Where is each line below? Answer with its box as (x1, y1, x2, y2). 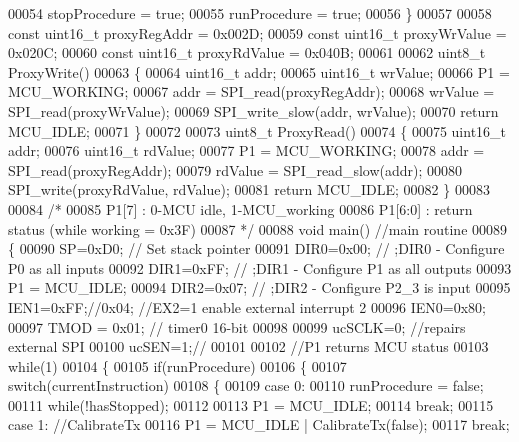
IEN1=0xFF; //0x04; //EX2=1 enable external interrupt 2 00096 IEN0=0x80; (8, 296, 486, 317)
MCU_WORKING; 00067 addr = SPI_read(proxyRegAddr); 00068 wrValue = (8, 81, 495, 102)
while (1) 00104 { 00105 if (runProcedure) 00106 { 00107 (8, 355, 347, 376)
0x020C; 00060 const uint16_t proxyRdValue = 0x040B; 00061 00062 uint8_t (8, 42, 486, 63)
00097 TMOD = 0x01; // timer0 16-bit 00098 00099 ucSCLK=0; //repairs (8, 316, 466, 337)
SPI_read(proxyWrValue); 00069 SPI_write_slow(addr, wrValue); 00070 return (8, 100, 499, 121)
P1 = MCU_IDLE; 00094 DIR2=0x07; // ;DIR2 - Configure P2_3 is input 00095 (8, 277, 511, 298)
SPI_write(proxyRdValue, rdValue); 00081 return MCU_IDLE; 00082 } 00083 (8, 179, 490, 200)
